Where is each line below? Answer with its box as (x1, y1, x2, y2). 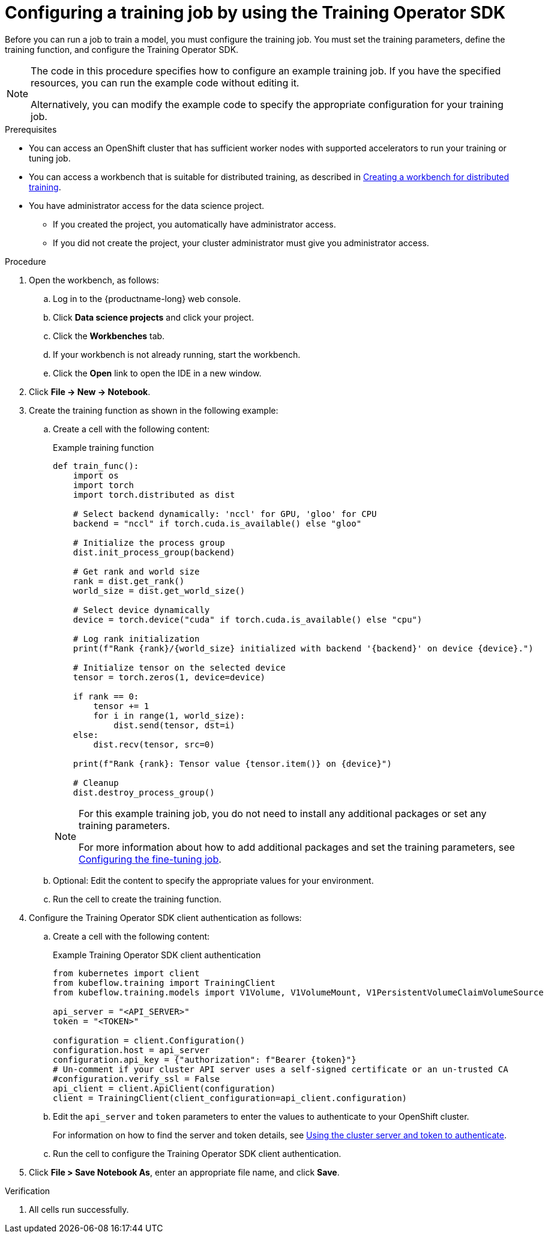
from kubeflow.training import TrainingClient (53, 977, 276, 988)
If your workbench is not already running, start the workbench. (53, 349, 301, 360)
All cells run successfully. (29, 1204, 129, 1215)
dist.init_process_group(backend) (73, 547, 235, 557)
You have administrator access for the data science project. (29, 200, 264, 211)
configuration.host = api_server (53, 1045, 210, 1055)
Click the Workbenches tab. (53, 330, 165, 341)
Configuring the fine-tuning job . (79, 853, 221, 865)
